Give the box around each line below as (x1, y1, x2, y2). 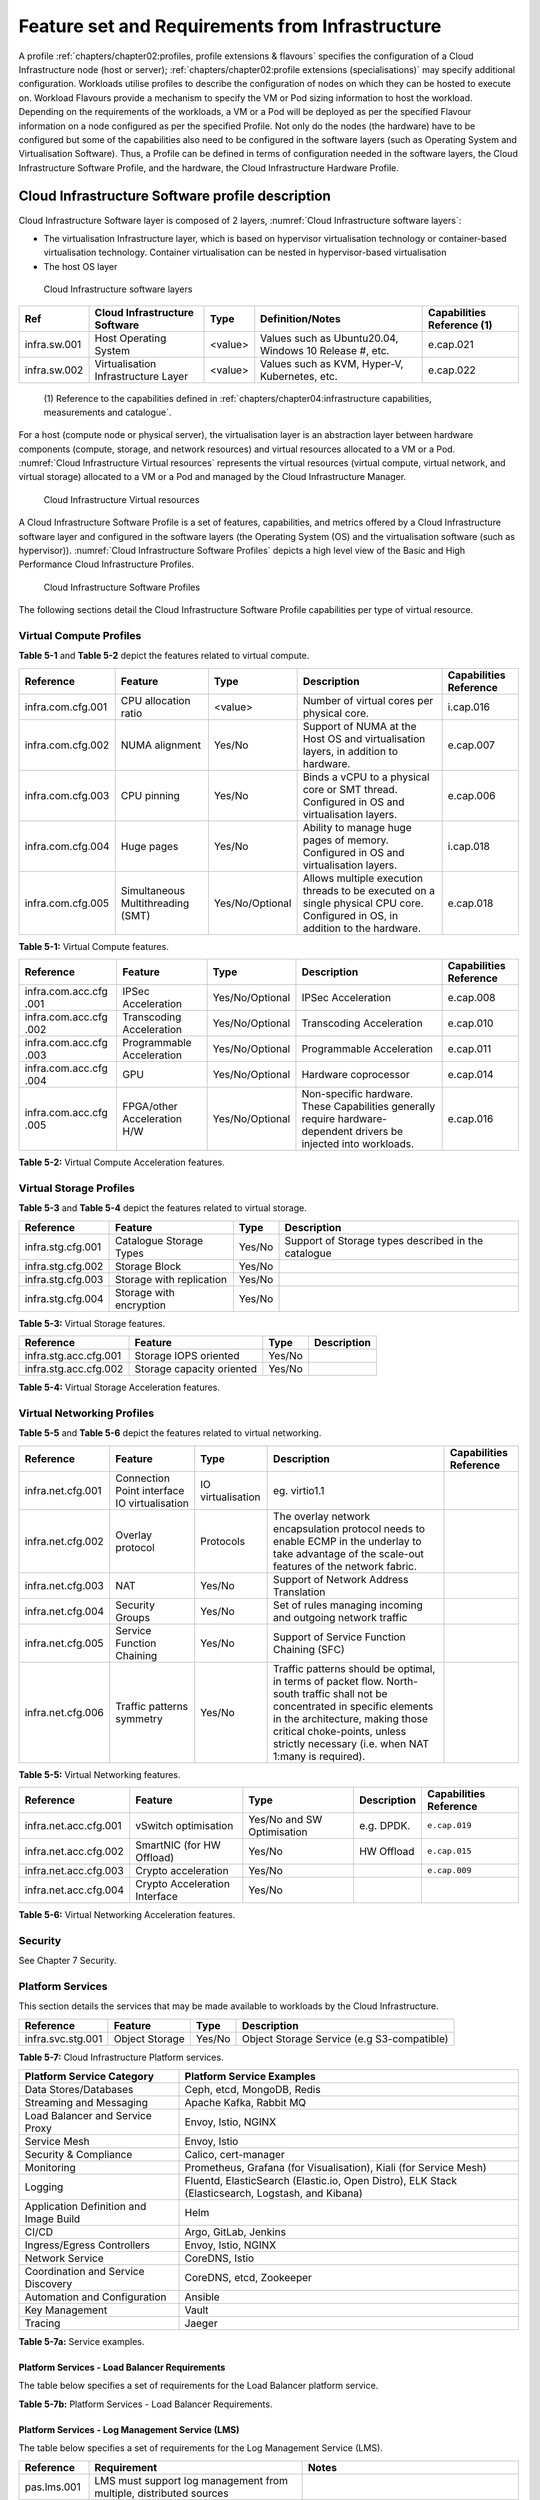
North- (386, 1674, 419, 1688)
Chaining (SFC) (273, 1642, 345, 1656)
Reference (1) (428, 318, 493, 332)
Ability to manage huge (302, 820, 412, 834)
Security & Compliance (24, 2148, 133, 2162)
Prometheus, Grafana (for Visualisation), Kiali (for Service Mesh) (184, 2161, 487, 2175)
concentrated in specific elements (273, 1699, 434, 1713)
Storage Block (115, 1259, 182, 1273)
